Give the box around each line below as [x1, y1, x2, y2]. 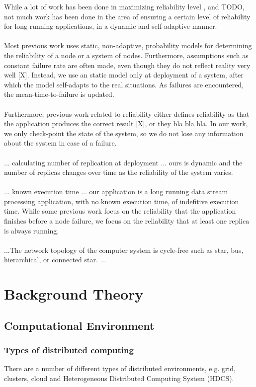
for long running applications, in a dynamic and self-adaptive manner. [4, 21, 217, 31]
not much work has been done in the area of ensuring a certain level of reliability [4, 11, 251, 21]
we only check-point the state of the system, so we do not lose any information [4, 128, 244, 138]
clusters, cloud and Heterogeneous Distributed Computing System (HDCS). [4, 373, 234, 383]
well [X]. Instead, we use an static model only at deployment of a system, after [4, 70, 244, 80]
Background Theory [4, 284, 144, 304]
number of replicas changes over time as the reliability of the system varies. [4, 167, 233, 177]
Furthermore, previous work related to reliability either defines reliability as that [4, 108, 250, 119]
